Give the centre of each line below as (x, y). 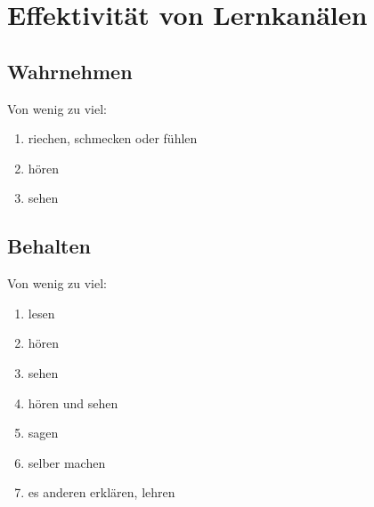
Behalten (49, 246)
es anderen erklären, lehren (102, 492)
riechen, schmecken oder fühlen (113, 138)
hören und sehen (73, 402)
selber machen (67, 462)
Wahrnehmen (70, 71)
